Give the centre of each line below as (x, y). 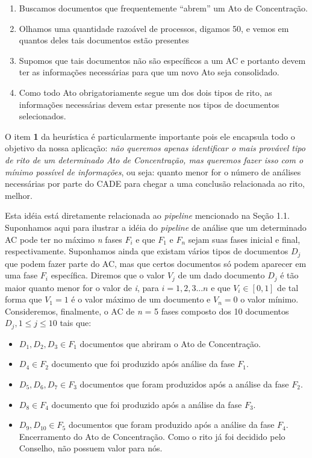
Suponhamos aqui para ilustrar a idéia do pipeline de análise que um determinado (156, 227)
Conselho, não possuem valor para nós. (91, 448)
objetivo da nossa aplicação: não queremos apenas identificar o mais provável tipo (155, 148)
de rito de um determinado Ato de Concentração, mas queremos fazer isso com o (154, 159)
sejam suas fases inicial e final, (244, 239)
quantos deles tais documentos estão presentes (104, 40)
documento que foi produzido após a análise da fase (147, 404)
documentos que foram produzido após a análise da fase (171, 425)
